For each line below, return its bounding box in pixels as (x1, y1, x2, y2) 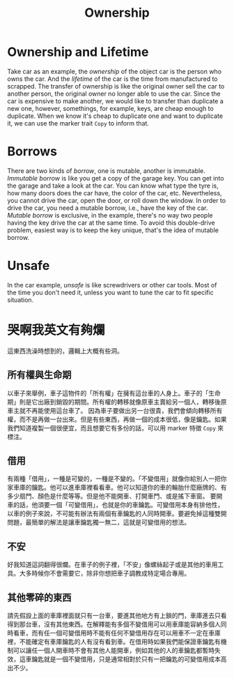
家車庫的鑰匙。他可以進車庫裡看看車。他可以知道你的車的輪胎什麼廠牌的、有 (7, 483, 227, 492)
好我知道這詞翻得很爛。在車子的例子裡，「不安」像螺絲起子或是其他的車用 (7, 560, 218, 569)
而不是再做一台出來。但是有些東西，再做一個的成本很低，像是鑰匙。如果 (19, 415, 227, 423)
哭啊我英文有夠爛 (7, 322, 106, 338)
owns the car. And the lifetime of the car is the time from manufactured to (7, 75, 218, 83)
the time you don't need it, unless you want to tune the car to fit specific (7, 288, 214, 296)
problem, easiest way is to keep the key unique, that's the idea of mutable (7, 225, 219, 234)
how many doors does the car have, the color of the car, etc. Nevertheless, (7, 188, 222, 197)
